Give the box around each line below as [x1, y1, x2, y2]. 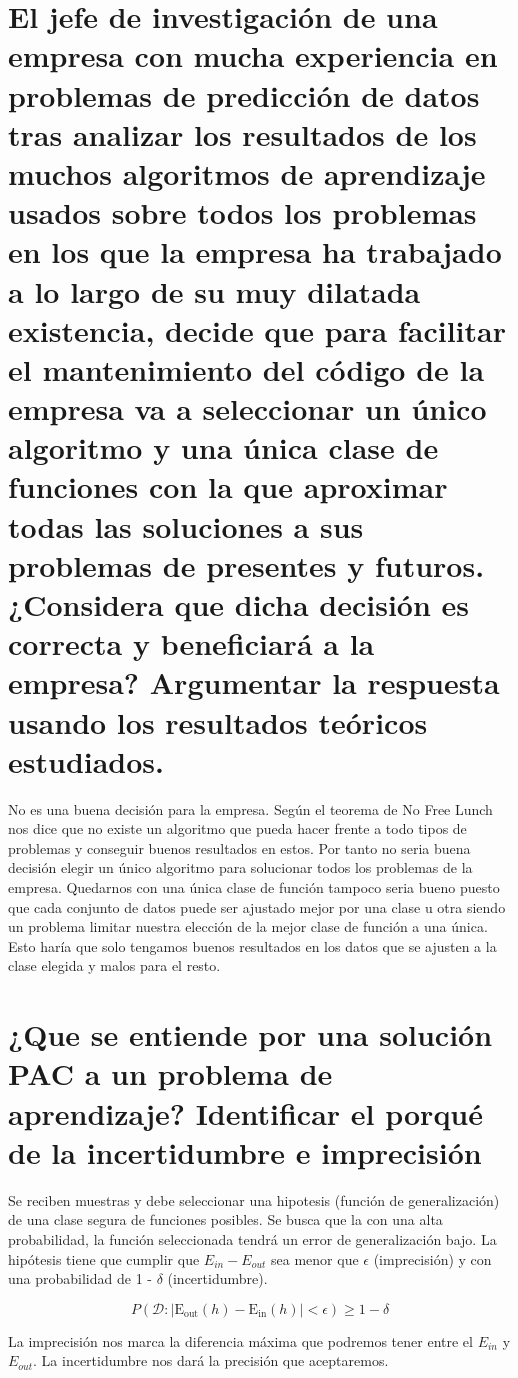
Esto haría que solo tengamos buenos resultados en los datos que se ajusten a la [8, 935, 497, 956]
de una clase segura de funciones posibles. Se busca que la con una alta [8, 1209, 443, 1230]
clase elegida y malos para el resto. [8, 955, 221, 976]
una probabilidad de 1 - [8, 1268, 152, 1289]
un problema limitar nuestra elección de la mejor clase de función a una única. [8, 916, 488, 937]
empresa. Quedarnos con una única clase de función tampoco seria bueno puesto [8, 877, 500, 898]
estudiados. [8, 740, 164, 781]
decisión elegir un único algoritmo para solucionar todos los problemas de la [8, 857, 473, 878]
